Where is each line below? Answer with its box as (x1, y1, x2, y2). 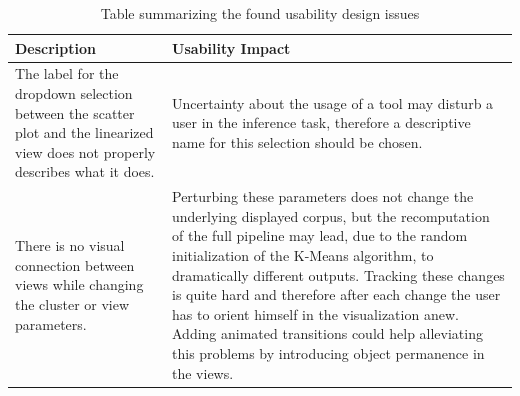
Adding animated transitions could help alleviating (172, 323, 483, 344)
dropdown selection (15, 83, 133, 104)
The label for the (15, 63, 119, 84)
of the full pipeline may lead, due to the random (172, 225, 468, 246)
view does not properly (15, 141, 156, 162)
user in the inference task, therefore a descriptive (172, 112, 471, 133)
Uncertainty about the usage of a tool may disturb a (172, 92, 494, 113)
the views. (172, 362, 234, 383)
